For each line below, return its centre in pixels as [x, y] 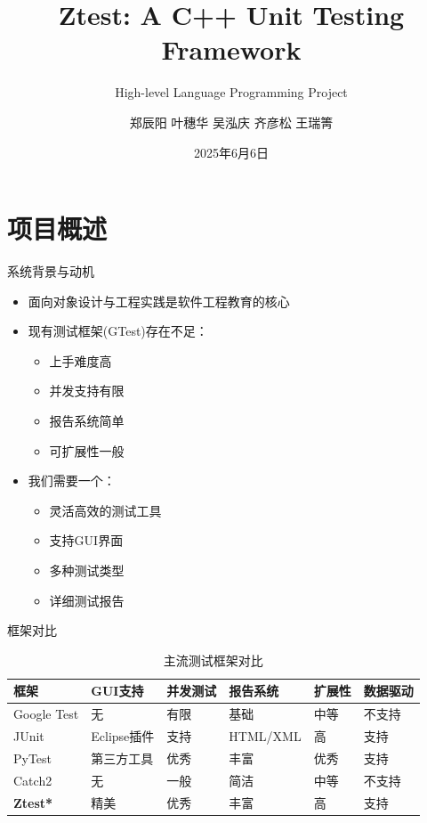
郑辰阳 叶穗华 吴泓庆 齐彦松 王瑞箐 [231, 122]
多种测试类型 [87, 570]
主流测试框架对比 [213, 660]
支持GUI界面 [86, 540]
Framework [231, 49]
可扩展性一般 [87, 450]
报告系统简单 [87, 420]
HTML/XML [265, 736]
